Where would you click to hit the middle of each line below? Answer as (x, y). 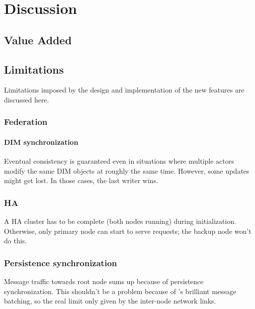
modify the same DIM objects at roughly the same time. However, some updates (127, 170)
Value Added (38, 40)
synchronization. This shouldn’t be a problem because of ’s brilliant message (120, 291)
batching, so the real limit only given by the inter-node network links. (110, 301)
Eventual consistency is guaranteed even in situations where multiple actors (119, 161)
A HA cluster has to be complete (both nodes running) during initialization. (120, 221)
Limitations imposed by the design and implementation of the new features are (124, 90)
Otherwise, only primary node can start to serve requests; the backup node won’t (128, 231)
